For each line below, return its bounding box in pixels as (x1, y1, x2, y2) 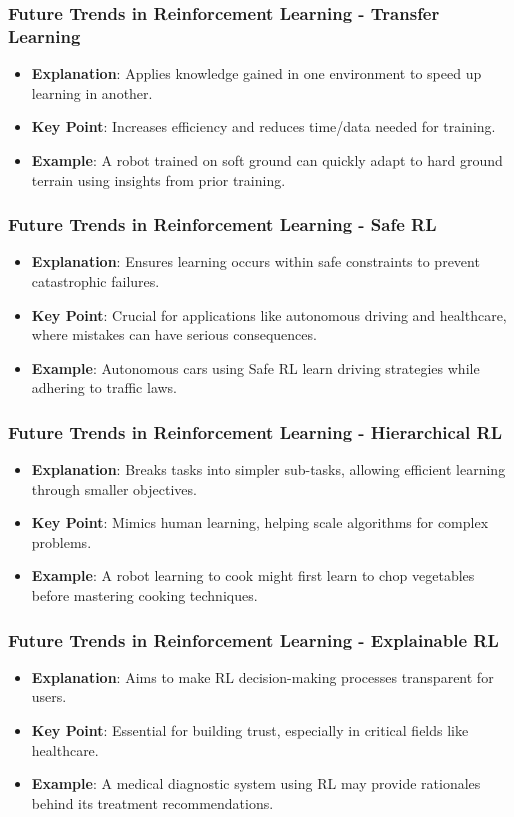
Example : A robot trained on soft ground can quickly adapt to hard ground (31, 149, 503, 170)
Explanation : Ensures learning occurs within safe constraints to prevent (31, 251, 480, 272)
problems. (31, 531, 92, 552)
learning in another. (31, 82, 153, 103)
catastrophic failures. (31, 270, 160, 291)
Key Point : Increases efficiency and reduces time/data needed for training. (31, 116, 496, 137)
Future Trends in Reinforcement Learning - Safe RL (8, 212, 437, 237)
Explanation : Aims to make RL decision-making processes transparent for (31, 666, 494, 687)
